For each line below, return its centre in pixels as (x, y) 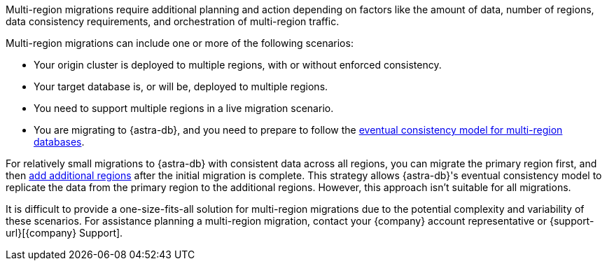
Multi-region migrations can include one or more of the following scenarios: (180, 43)
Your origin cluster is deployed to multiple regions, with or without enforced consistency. (238, 65)
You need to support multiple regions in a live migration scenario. (184, 108)
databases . (59, 142)
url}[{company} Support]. (64, 233)
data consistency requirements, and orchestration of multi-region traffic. (173, 21)
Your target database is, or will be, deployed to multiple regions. (181, 86)
